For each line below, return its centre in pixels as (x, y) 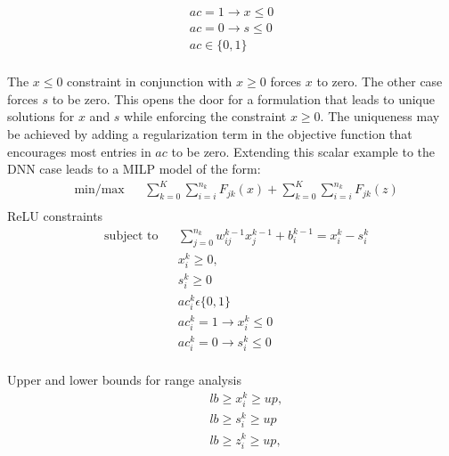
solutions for (41, 116)
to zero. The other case (380, 81)
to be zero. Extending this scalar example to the (303, 151)
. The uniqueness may (380, 116)
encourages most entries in (79, 151)
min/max (99, 190)
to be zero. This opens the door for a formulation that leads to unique (243, 98)
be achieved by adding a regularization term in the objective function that (210, 133)
